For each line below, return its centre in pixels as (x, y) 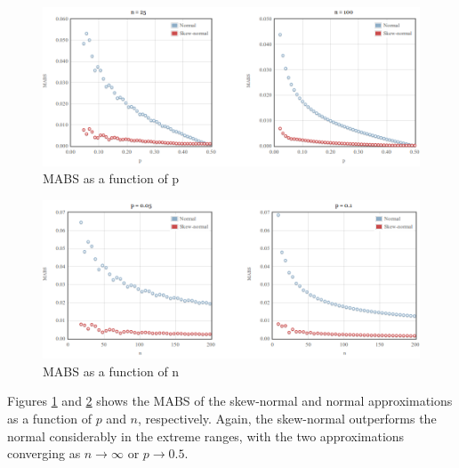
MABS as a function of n (111, 371)
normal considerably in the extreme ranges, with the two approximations (206, 436)
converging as (44, 453)
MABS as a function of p (111, 178)
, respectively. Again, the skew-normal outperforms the (287, 418)
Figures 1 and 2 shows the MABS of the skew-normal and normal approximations (230, 401)
